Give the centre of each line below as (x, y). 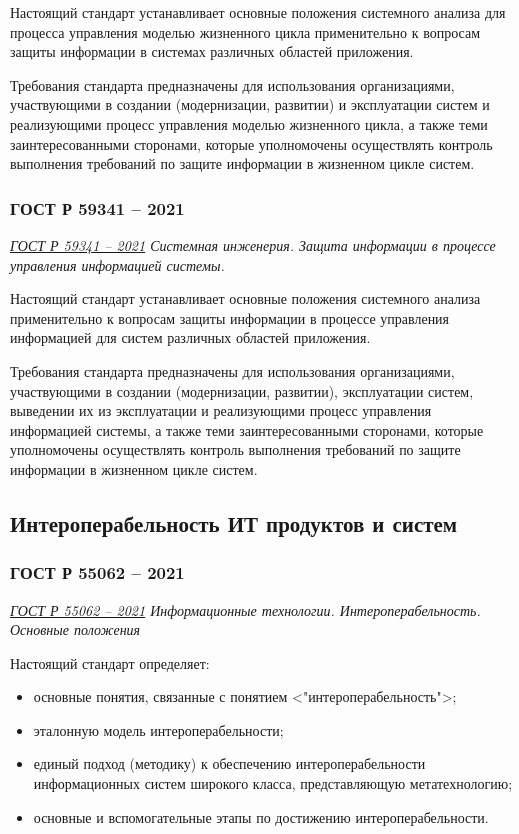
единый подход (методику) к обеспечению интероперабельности (229, 763)
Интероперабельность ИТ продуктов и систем (234, 522)
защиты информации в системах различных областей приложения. (212, 51)
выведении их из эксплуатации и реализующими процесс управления (221, 410)
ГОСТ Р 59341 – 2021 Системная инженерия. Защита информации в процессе (253, 244)
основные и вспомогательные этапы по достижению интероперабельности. (261, 816)
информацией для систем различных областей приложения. (190, 337)
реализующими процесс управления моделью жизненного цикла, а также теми (249, 123)
